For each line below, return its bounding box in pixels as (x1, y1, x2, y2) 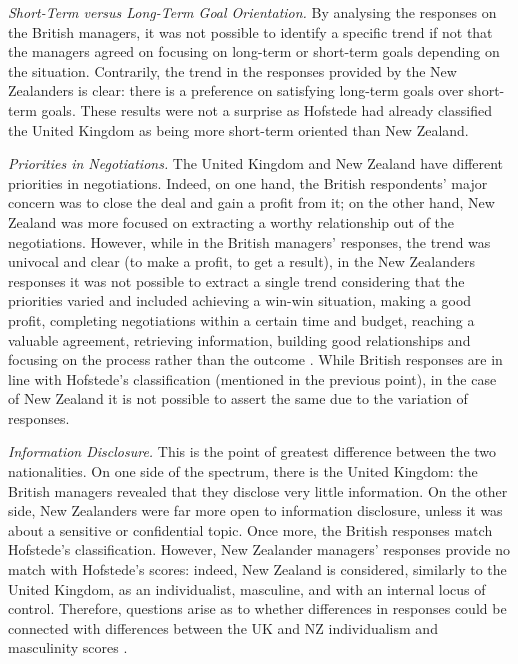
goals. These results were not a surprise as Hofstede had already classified (41, 99, 492, 120)
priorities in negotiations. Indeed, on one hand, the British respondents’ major (8, 172, 488, 193)
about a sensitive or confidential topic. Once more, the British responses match (8, 519, 493, 540)
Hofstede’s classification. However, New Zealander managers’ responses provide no (8, 539, 511, 560)
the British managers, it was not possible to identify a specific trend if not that (8, 21, 493, 42)
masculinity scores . (8, 637, 128, 658)
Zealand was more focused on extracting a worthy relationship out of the (8, 211, 455, 232)
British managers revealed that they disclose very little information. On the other (8, 480, 508, 501)
